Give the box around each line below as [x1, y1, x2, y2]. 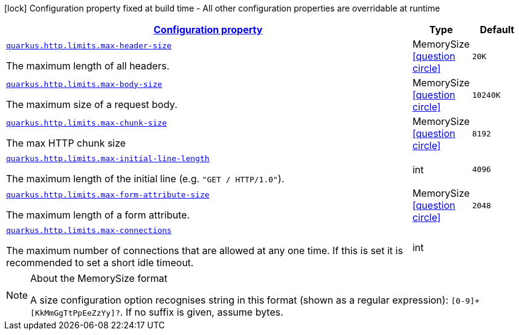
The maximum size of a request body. [6, 98, 178, 110]
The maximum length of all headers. [6, 59, 170, 72]
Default [480, 24, 515, 36]
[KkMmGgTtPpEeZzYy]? [30, 308, 120, 317]
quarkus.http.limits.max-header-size [6, 40, 172, 50]
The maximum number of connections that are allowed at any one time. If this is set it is [6, 244, 403, 257]
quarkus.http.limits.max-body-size [6, 79, 163, 89]
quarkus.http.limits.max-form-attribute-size [6, 190, 210, 199]
